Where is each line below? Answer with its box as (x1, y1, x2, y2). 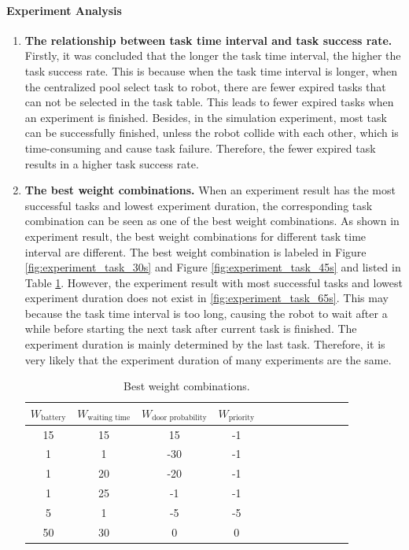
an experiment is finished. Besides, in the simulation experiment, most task (24, 109, 387, 125)
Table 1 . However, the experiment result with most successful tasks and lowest (24, 274, 403, 290)
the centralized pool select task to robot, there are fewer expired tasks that (24, 78, 386, 94)
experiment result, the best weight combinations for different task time (24, 227, 367, 244)
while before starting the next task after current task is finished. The (24, 320, 357, 337)
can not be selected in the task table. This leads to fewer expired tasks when (24, 94, 394, 110)
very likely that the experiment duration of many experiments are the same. (24, 351, 392, 367)
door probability (152, 414, 207, 423)
